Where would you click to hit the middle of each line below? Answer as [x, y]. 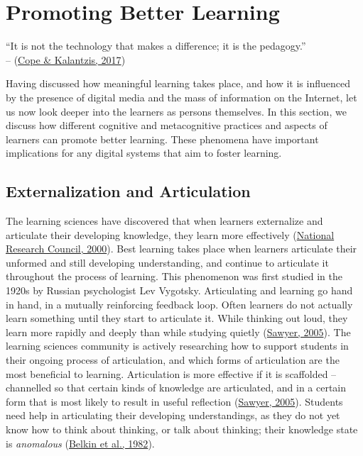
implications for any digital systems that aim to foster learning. [144, 153]
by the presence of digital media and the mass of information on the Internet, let [181, 97]
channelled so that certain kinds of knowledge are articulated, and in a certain [176, 388]
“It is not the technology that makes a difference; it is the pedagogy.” [156, 46]
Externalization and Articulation [128, 191]
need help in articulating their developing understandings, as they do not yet [173, 415]
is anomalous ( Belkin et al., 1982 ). [80, 443]
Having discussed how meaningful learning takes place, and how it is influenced [178, 83]
